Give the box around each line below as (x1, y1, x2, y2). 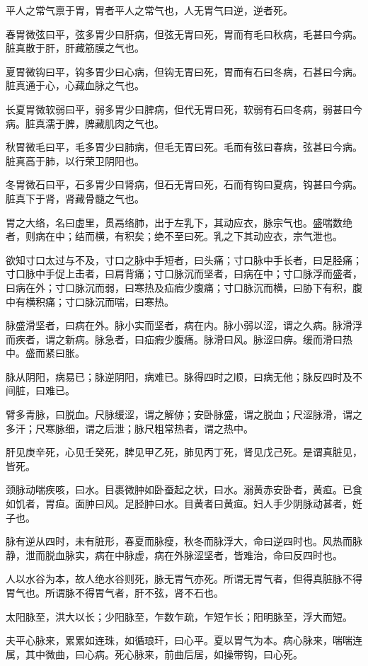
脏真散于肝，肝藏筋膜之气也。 (6, 40, 144, 55)
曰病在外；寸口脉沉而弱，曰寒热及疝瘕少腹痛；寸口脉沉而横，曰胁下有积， (6, 280, 352, 294)
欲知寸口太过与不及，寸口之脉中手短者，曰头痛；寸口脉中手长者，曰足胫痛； (6, 252, 362, 267)
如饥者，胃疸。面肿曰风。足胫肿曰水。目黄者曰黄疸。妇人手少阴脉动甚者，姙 (6, 496, 362, 511)
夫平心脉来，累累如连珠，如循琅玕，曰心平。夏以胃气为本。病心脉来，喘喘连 (6, 633, 362, 648)
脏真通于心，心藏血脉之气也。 (6, 78, 144, 93)
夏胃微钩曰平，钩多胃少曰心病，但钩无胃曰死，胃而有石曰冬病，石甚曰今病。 (6, 64, 362, 79)
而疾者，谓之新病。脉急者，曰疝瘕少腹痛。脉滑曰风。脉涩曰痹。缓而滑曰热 (6, 331, 352, 346)
